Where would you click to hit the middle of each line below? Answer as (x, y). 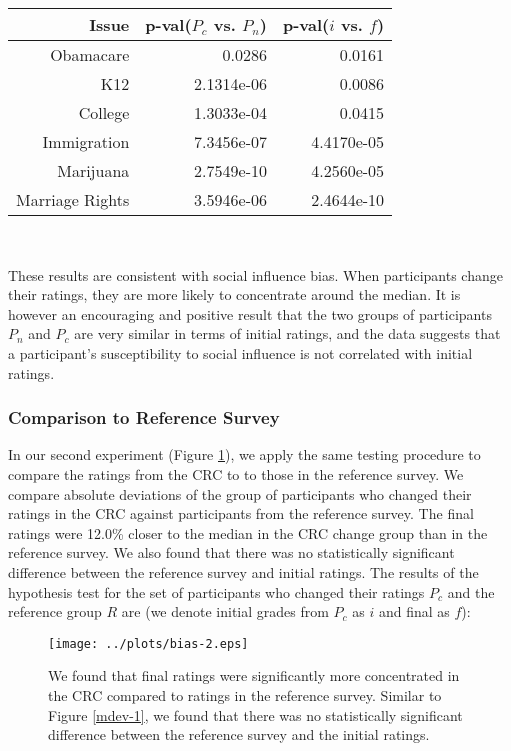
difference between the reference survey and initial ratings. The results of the (243, 571)
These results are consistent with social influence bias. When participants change (255, 274)
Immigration (86, 141)
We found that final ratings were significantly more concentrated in (254, 675)
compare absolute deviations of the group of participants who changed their (240, 493)
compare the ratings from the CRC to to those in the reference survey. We (236, 473)
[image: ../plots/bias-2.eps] (148, 643)
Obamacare (90, 54)
